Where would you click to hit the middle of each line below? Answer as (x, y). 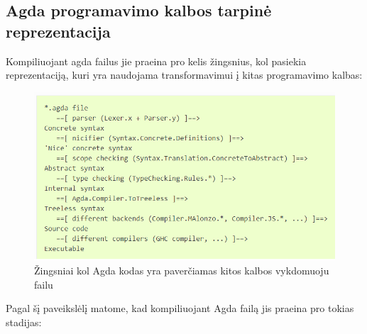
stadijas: (24, 322)
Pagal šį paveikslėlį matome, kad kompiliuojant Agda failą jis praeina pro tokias (180, 308)
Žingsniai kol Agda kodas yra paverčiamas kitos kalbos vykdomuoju (182, 270)
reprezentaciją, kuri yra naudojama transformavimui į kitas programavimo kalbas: (184, 75)
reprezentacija (58, 31)
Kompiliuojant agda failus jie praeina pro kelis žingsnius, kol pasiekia (156, 61)
